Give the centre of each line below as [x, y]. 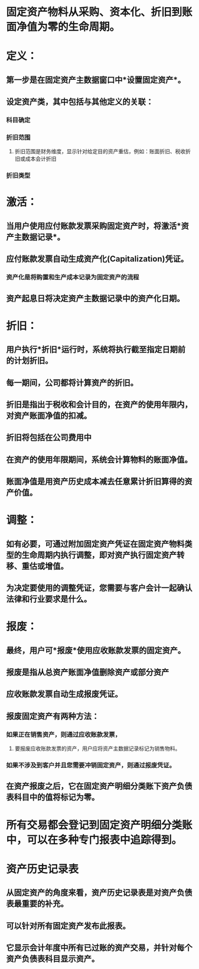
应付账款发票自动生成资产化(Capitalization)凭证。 [97, 259]
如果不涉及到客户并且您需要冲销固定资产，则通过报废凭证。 [91, 765]
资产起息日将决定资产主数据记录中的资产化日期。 [95, 298]
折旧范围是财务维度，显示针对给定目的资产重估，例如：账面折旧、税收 [100, 151]
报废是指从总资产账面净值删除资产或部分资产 [88, 672]
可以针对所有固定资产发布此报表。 [68, 926]
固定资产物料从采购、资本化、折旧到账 [99, 12]
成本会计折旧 [41, 159]
